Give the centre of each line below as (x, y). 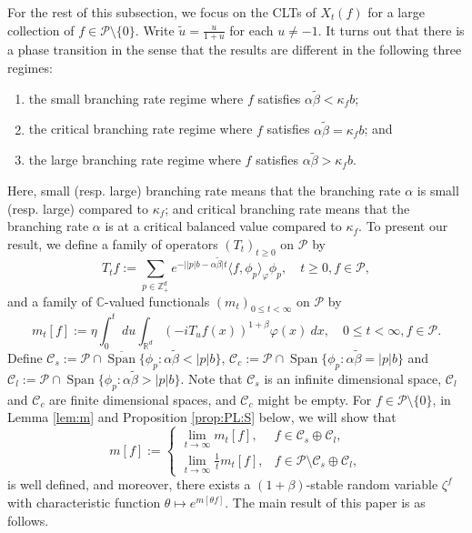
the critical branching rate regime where (141, 129)
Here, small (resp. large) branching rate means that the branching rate (204, 191)
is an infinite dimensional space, (353, 378)
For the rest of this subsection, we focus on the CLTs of (162, 12)
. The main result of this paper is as (325, 502)
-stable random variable (372, 484)
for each (251, 30)
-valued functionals (157, 301)
